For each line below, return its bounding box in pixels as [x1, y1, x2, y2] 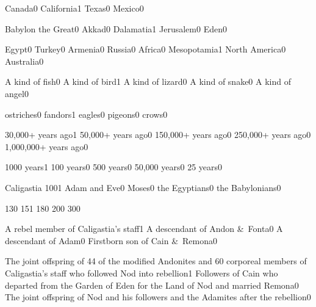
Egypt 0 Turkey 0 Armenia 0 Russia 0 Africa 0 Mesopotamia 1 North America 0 [5, 43, 286, 56]
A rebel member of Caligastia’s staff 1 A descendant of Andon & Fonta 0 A [5, 222, 283, 235]
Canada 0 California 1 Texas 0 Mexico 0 [5, 2, 144, 14]
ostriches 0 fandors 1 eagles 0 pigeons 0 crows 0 [5, 107, 168, 120]
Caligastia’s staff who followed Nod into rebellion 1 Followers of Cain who [5, 266, 278, 279]
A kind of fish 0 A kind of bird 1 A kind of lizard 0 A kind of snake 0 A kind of [5, 75, 291, 88]
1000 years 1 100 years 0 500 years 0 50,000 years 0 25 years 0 [5, 161, 223, 173]
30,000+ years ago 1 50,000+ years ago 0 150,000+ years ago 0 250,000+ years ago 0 [5, 128, 311, 141]
